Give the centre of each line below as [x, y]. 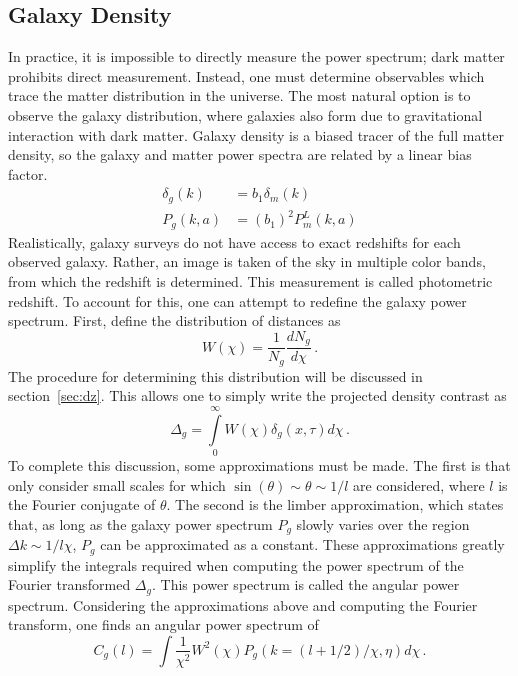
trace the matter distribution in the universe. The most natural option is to [239, 95]
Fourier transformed [69, 584]
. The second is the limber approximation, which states [335, 504]
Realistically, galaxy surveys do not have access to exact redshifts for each [234, 241]
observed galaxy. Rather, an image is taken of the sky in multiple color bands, [247, 261]
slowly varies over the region [383, 523]
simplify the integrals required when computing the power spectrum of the [236, 564]
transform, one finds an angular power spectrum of [163, 624]
